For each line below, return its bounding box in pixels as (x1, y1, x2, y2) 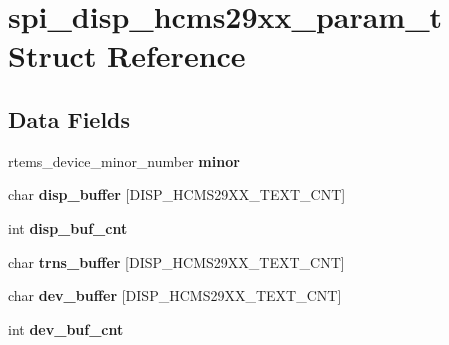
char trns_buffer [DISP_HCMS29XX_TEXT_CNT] (8, 251, 345, 272)
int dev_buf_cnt (8, 318, 124, 339)
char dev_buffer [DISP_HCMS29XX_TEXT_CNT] (8, 285, 342, 306)
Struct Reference (8, 35, 246, 76)
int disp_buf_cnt (8, 217, 128, 238)
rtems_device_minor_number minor (8, 150, 240, 171)
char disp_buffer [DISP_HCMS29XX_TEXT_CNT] (8, 184, 346, 205)
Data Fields (8, 103, 131, 134)
